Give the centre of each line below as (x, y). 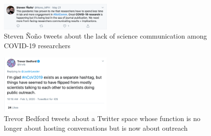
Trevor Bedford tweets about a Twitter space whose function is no (102, 118)
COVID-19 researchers (37, 45)
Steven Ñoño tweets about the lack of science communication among (105, 36)
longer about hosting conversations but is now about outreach (96, 128)
